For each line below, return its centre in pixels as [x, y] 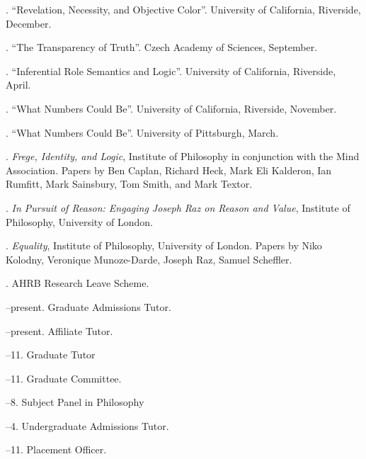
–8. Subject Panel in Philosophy [75, 402]
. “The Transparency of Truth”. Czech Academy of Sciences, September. [162, 47]
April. [18, 85]
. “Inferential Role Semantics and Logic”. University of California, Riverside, [171, 70]
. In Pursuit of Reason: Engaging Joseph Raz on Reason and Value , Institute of [178, 207]
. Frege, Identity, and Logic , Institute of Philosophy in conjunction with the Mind [183, 156]
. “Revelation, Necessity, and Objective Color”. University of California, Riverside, [183, 9]
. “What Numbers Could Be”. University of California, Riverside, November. [171, 108]
